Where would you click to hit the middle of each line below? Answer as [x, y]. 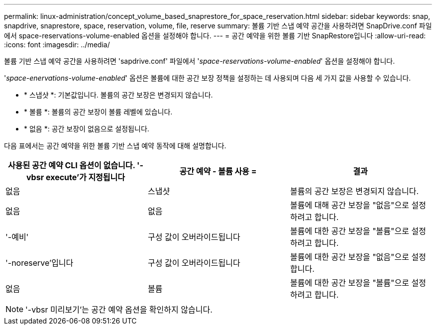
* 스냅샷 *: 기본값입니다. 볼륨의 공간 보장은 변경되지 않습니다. [118, 95]
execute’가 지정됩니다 [85, 177]
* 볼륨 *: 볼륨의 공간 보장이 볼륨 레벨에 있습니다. [98, 112]
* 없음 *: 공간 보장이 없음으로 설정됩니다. [87, 129]
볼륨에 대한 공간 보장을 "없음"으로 [349, 257]
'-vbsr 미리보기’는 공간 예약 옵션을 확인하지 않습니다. [119, 310]
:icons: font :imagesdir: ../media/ [57, 45]
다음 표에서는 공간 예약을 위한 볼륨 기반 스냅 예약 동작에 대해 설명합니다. [115, 146]
